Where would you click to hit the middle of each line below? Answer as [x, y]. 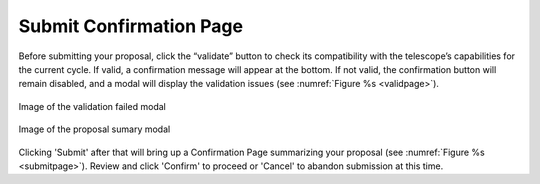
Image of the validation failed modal [92, 106]
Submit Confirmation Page [131, 26]
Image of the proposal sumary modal [94, 129]
